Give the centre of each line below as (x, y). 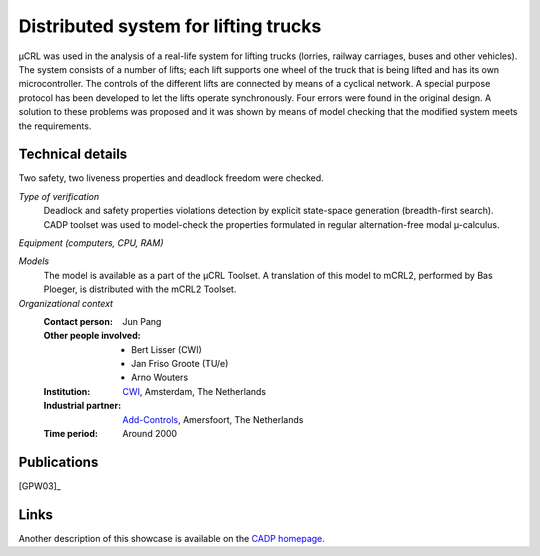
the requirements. (55, 126)
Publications (58, 461)
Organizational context (66, 303)
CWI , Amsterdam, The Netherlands (194, 391)
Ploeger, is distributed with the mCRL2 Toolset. (140, 289)
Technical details (73, 154)
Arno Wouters (160, 377)
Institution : (67, 391)
